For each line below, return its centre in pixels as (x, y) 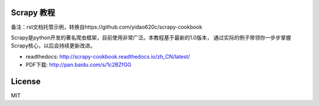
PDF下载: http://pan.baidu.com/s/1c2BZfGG (79, 65)
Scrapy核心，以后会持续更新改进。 (53, 46)
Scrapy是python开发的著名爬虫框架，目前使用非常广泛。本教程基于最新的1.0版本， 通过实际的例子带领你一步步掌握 (151, 37)
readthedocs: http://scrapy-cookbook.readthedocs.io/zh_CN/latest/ (108, 56)
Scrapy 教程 (33, 13)
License (26, 81)
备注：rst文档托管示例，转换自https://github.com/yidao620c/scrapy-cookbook (107, 27)
